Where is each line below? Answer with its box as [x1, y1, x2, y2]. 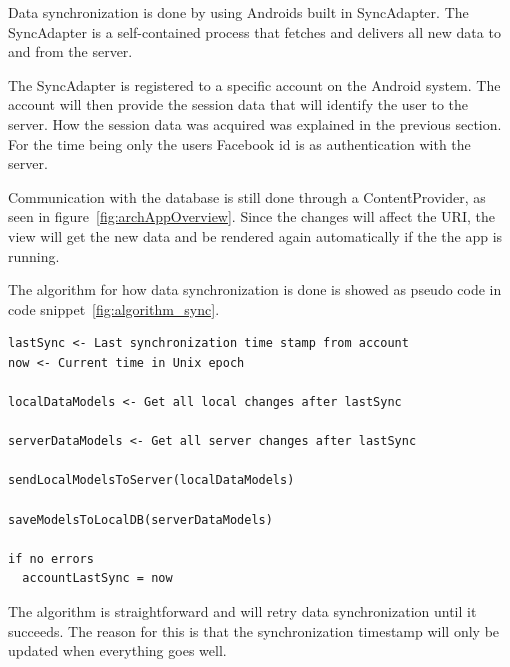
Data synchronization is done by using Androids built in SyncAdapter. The [8, 2, 469, 22]
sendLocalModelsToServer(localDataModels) [8, 473, 295, 488]
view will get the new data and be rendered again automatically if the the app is [8, 225, 503, 246]
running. [8, 245, 60, 266]
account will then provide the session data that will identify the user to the [8, 94, 469, 115]
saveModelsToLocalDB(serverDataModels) [8, 512, 273, 527]
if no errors [8, 551, 94, 566]
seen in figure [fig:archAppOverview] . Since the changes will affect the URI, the [8, 206, 495, 227]
